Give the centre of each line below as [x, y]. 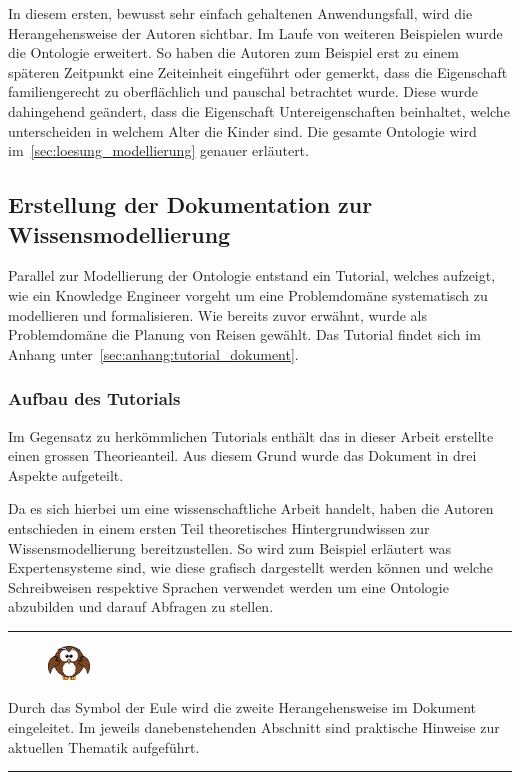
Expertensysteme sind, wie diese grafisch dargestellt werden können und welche [250, 567]
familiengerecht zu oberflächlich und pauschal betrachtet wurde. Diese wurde [243, 91]
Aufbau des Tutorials [94, 398]
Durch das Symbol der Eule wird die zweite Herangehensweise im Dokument [242, 707]
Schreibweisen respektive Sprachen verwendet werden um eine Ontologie [228, 586]
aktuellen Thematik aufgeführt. [104, 746]
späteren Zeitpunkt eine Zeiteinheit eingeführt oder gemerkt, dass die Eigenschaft [258, 71]
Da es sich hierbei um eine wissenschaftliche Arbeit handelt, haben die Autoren [251, 508]
